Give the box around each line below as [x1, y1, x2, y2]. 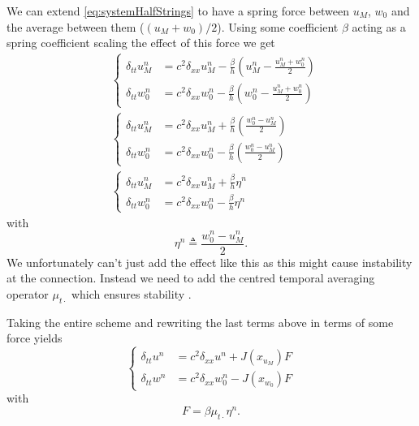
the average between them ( [6, 18, 145, 35]
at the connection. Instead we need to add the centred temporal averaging [6, 269, 375, 286]
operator [6, 285, 49, 302]
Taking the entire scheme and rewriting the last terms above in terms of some [6, 313, 394, 330]
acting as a [352, 18, 406, 35]
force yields [6, 329, 63, 346]
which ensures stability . [71, 285, 192, 302]
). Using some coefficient [217, 18, 339, 35]
